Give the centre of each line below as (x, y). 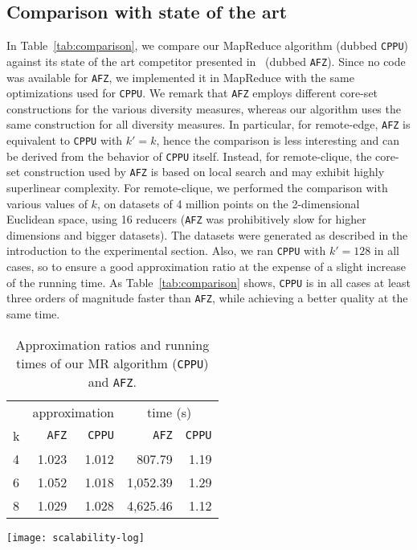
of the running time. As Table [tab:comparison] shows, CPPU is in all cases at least (208, 282)
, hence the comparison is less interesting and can (278, 140)
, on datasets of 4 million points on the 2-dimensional (228, 203)
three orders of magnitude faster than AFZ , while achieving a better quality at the (207, 298)
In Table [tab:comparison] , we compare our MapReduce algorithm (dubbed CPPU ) (208, 45)
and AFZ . (112, 381)
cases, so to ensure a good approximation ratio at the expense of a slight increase (206, 267)
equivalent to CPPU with (65, 140)
